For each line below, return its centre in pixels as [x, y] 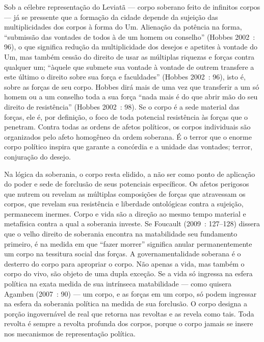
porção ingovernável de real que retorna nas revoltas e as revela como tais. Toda [129, 313]
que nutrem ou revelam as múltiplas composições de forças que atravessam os [125, 193]
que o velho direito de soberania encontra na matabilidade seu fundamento [121, 234]
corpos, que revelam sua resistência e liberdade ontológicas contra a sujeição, [124, 204]
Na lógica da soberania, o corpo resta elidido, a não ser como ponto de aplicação [130, 174]
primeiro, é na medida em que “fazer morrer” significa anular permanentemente [128, 243]
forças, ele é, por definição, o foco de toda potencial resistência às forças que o [126, 116]
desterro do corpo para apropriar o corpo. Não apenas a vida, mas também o [124, 263]
